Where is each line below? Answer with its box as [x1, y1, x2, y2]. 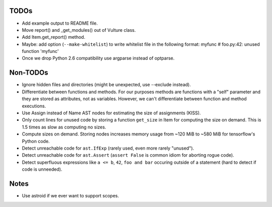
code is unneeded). [22, 166, 62, 172]
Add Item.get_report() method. [22, 34, 86, 40]
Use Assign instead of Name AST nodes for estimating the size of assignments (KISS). [22, 110, 201, 116]
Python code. [22, 138, 50, 144]
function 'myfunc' [22, 48, 59, 54]
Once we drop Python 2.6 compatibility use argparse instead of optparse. [22, 55, 175, 61]
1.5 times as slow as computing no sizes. [22, 124, 106, 130]
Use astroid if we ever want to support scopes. [22, 192, 119, 198]
